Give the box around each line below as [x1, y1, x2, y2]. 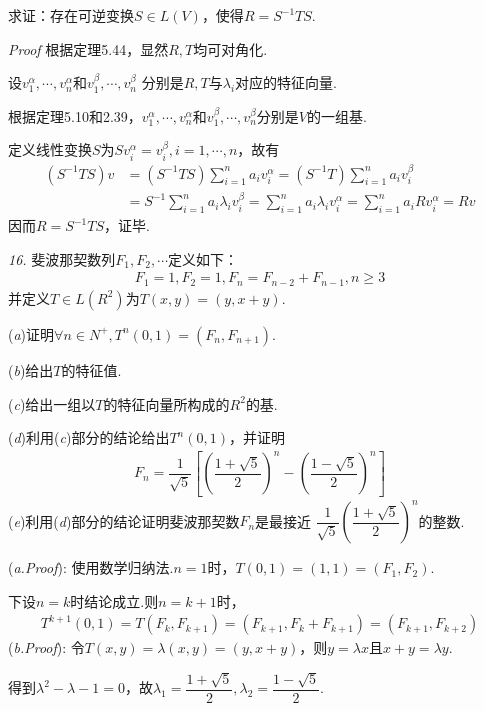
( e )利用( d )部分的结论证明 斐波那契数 [8, 510, 240, 531]
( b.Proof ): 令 [8, 637, 85, 658]
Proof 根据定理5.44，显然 [8, 38, 169, 59]
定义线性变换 [8, 139, 92, 160]
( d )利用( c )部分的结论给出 [8, 427, 170, 448]
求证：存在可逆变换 [8, 5, 134, 25]
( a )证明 [8, 323, 55, 344]
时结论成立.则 [70, 590, 159, 611]
